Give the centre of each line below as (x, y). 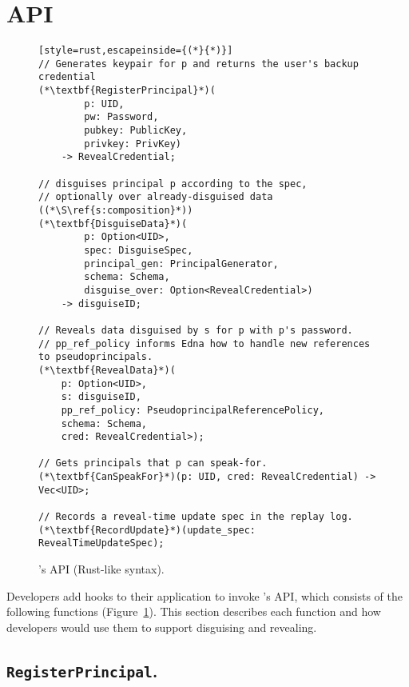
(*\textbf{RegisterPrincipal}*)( (127, 91)
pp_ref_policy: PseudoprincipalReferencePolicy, (193, 410)
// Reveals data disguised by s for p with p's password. (196, 330)
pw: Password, (121, 117)
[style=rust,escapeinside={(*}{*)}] (136, 51)
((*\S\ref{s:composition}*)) (116, 210)
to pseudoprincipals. (96, 357)
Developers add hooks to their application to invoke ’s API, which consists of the (204, 595)
